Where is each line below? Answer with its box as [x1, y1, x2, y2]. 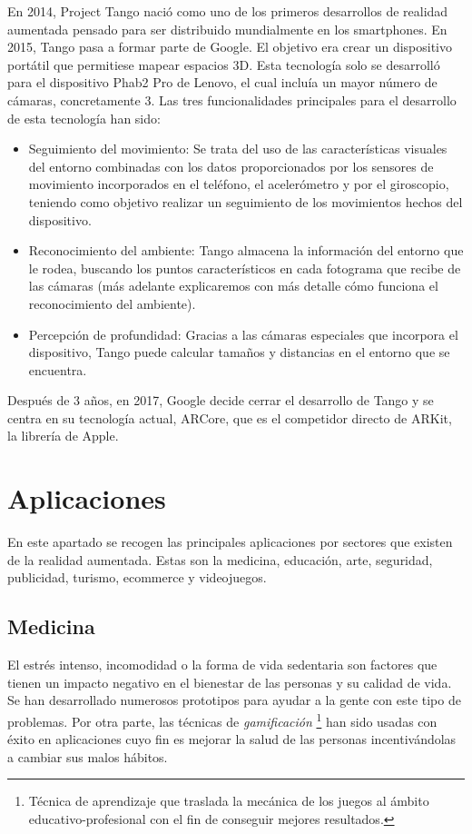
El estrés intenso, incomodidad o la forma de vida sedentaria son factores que [7, 655, 438, 674]
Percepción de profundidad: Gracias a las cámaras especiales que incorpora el [28, 324, 458, 343]
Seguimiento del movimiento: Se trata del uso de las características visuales [28, 139, 447, 158]
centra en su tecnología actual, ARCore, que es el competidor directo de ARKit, [7, 408, 452, 427]
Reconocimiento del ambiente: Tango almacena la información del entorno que [28, 241, 464, 260]
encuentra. [28, 360, 87, 379]
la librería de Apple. [7, 426, 119, 445]
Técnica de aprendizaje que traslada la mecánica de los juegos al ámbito [28, 791, 429, 810]
